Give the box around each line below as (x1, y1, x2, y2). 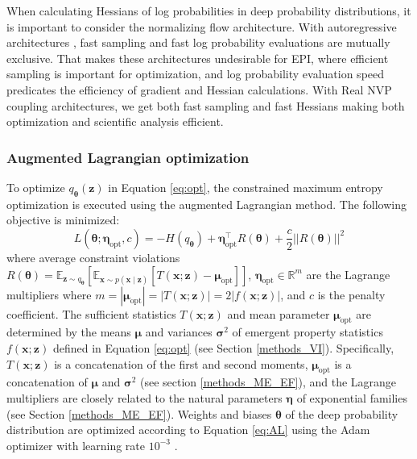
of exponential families (296, 389, 407, 406)
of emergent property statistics (232, 323, 383, 340)
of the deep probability (285, 405, 398, 422)
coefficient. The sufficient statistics (6, 305, 176, 322)
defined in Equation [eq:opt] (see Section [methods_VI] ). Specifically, (52, 339, 394, 356)
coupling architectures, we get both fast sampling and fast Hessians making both (6, 97, 405, 114)
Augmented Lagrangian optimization (6, 147, 250, 167)
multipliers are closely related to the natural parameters (6, 389, 283, 406)
